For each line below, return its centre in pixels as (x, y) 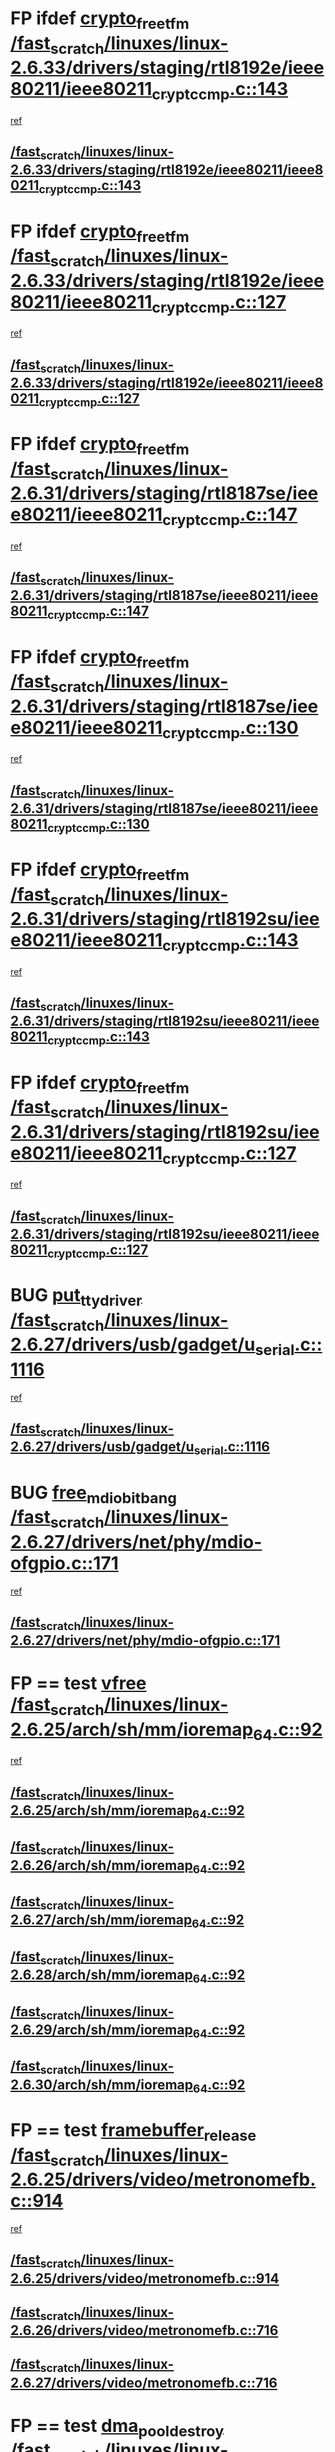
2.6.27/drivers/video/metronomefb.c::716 (144, 2382)
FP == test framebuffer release (133, 2132)
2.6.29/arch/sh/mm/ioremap (101, 2029)
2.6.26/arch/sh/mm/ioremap (101, 1865)
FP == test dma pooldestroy (117, 2427)
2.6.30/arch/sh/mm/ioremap (102, 2084)
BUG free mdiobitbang (93, 1494)
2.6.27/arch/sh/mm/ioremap (101, 1920)
